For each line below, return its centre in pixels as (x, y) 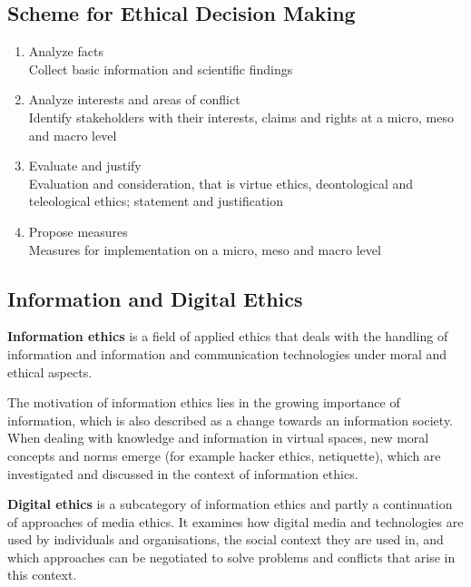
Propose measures (78, 231)
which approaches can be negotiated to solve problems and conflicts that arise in (231, 557)
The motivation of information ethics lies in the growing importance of (204, 402)
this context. (42, 575)
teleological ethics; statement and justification (156, 201)
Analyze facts (66, 51)
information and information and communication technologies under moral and (227, 353)
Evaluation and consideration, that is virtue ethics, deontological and (221, 183)
